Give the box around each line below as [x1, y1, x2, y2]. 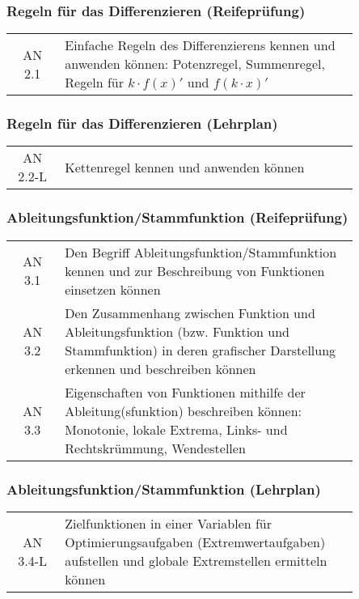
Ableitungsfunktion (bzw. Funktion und [65, 321, 290, 341]
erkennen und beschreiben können [65, 359, 256, 378]
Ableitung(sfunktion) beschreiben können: [65, 401, 302, 420]
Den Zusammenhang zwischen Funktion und [65, 303, 315, 322]
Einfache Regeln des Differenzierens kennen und [65, 36, 336, 55]
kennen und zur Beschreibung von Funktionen [65, 261, 325, 280]
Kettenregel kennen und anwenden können [65, 157, 305, 176]
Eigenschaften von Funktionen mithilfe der [65, 382, 306, 401]
